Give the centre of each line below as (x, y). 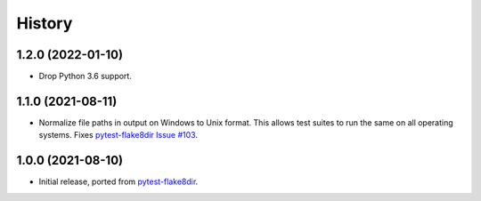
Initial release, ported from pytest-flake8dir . (118, 181)
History (45, 23)
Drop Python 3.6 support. (86, 76)
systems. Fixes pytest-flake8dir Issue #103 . (118, 135)
